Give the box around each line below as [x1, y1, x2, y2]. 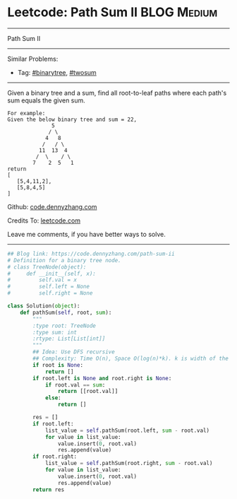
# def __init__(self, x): [7, 270, 97, 277]
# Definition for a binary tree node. [7, 257, 121, 264]
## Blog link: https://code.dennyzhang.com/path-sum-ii [7, 250, 175, 257]
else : [44, 394, 61, 401]
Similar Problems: [7, 54, 59, 63]
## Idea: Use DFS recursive [32, 348, 115, 356]
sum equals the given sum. [7, 96, 86, 105]
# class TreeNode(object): [7, 263, 87, 271]
